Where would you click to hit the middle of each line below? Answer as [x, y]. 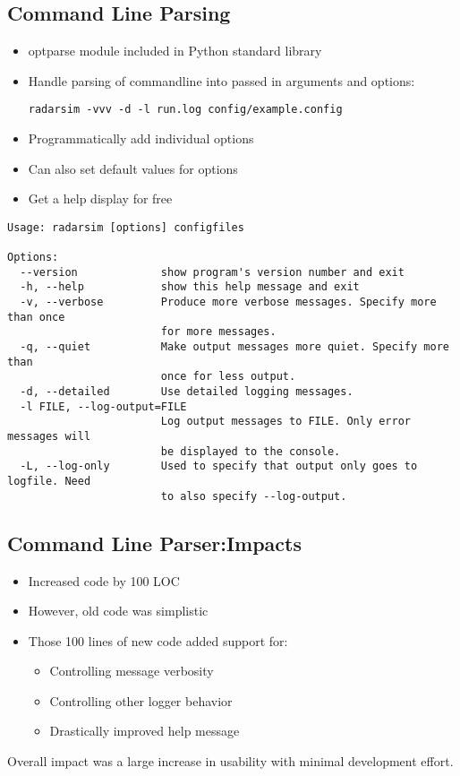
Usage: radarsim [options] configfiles [126, 227]
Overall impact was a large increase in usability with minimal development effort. [230, 761]
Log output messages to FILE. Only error [286, 422]
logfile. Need [49, 481]
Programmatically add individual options [141, 138]
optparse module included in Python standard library [175, 51]
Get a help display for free [100, 198]
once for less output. [228, 377]
